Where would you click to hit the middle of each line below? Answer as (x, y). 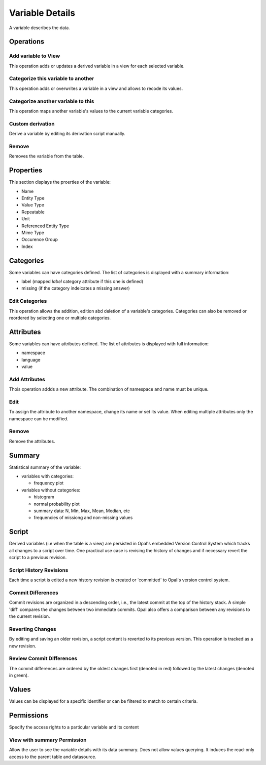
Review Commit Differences (43, 658)
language (31, 360)
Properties (26, 170)
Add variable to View (34, 56)
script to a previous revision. (38, 558)
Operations (27, 42)
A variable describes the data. (39, 28)
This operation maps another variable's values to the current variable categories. (91, 111)
